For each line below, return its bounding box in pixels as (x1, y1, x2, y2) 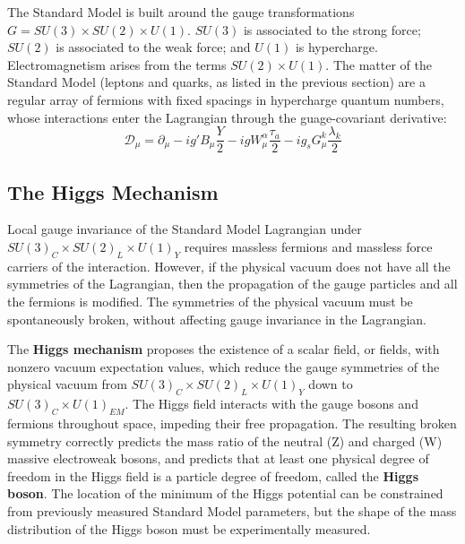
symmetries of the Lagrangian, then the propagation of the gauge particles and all (7, 274, 458, 293)
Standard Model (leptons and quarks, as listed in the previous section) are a (7, 73, 426, 91)
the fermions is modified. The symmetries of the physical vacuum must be (7, 292, 413, 310)
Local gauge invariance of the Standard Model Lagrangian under (7, 220, 362, 238)
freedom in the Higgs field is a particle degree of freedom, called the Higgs (7, 466, 419, 485)
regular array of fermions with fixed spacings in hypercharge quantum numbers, (7, 90, 444, 108)
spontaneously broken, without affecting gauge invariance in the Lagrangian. (7, 309, 426, 328)
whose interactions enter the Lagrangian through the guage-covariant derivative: (7, 108, 447, 126)
